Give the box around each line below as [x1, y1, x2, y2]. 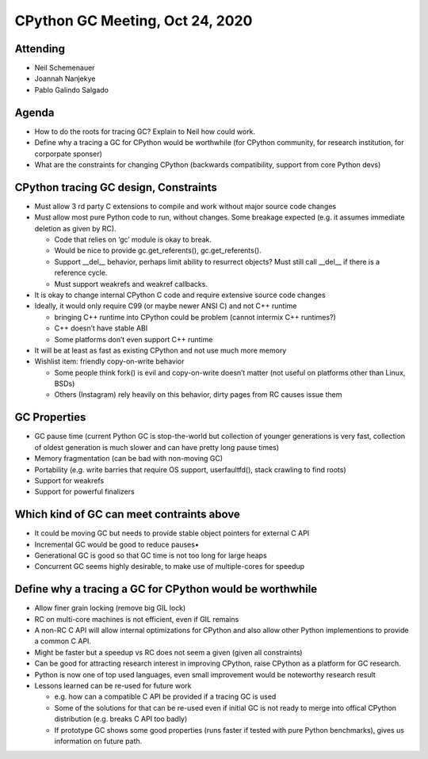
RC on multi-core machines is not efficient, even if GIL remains [34, 614, 239, 624]
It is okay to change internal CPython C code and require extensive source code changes [34, 290, 326, 299]
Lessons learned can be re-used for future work [34, 681, 192, 691]
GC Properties [14, 410, 86, 424]
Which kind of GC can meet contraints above [14, 508, 241, 521]
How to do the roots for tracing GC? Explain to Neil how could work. [34, 127, 256, 136]
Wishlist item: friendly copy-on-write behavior [34, 357, 185, 366]
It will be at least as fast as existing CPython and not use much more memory [34, 345, 287, 355]
